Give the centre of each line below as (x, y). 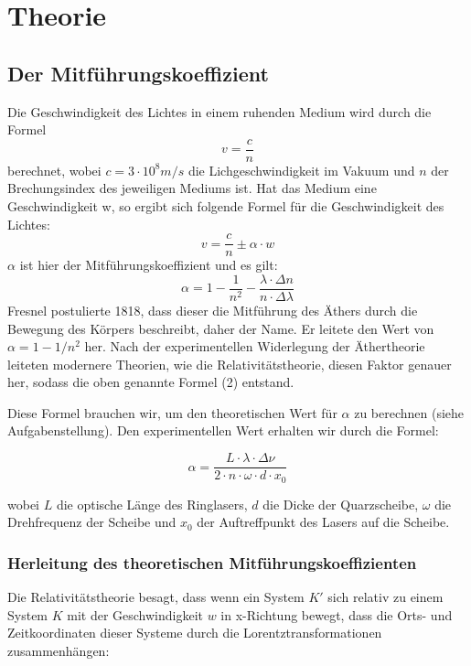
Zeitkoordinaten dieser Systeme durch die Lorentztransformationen (195, 633)
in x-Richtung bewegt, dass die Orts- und (337, 614)
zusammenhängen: (59, 650)
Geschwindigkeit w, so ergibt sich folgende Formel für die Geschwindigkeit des (226, 206)
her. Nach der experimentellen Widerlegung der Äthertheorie (255, 346)
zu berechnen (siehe (409, 412)
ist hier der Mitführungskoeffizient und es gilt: (149, 265)
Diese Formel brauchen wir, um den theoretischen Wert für (172, 412)
